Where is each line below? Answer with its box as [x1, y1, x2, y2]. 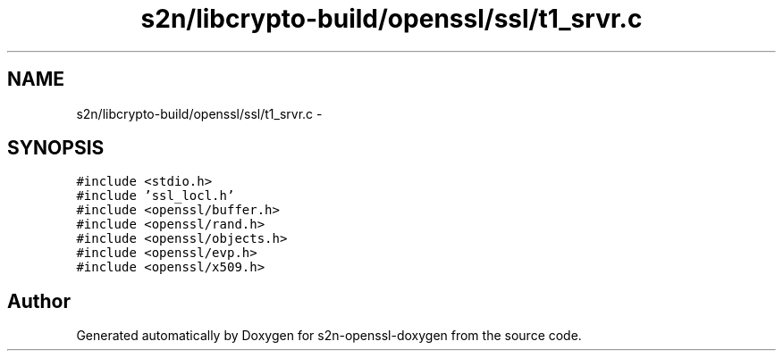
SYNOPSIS [7, 137, 105, 160]
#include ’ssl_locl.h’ [76, 188, 235, 204]
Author [7, 289, 71, 312]
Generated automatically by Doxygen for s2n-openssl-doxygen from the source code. [76, 328, 582, 344]
